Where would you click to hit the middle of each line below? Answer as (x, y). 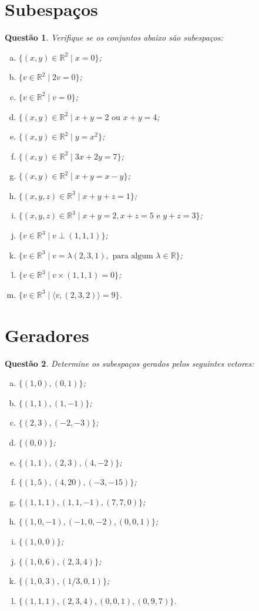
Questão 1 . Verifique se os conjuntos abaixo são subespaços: (114, 37)
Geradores (47, 335)
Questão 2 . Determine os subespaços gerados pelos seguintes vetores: (129, 363)
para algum (133, 256)
